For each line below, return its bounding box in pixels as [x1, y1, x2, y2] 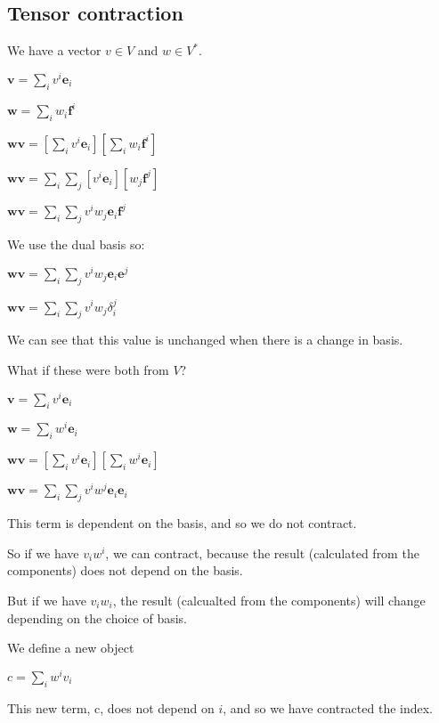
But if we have [7, 590, 86, 609]
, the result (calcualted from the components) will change [112, 590, 426, 609]
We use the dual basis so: [7, 235, 145, 254]
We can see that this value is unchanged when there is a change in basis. [7, 330, 403, 349]
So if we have [7, 543, 79, 562]
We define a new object [7, 638, 134, 657]
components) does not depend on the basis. [7, 561, 243, 580]
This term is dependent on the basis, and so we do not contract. [7, 514, 357, 532]
